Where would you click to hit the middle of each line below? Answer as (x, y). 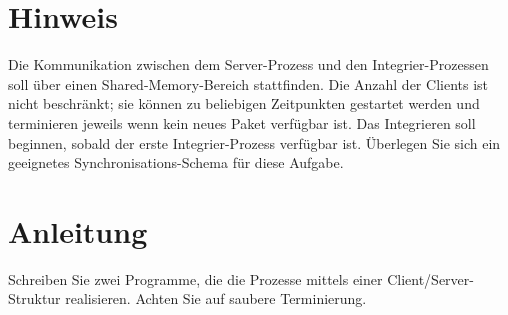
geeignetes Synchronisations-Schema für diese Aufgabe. (176, 162)
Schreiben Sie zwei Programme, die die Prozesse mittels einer (195, 278)
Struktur (34, 298)
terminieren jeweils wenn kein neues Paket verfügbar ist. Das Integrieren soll (242, 122)
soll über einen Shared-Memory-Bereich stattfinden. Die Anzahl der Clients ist (248, 83)
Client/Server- (430, 278)
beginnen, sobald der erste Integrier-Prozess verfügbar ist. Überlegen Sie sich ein (254, 142)
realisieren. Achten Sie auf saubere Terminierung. (216, 298)
